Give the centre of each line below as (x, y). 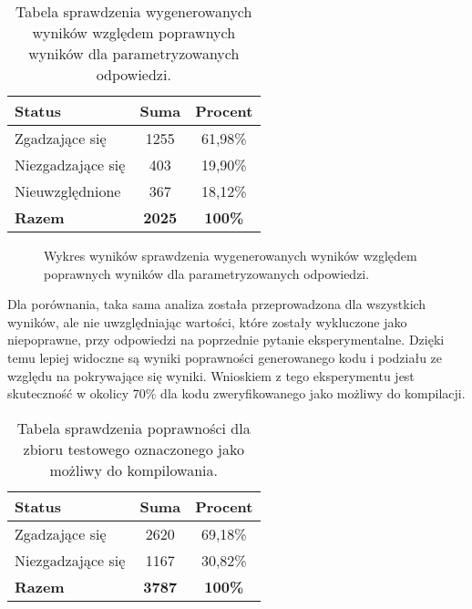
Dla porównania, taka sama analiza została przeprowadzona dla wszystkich (217, 304)
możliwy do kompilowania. (133, 470)
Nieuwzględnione (68, 191)
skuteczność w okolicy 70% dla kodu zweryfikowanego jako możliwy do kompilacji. (236, 393)
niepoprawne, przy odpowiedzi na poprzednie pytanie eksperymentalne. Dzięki (226, 340)
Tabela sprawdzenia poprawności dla (133, 428)
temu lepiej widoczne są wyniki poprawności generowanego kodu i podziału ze (225, 357)
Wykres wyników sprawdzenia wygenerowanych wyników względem (231, 255)
